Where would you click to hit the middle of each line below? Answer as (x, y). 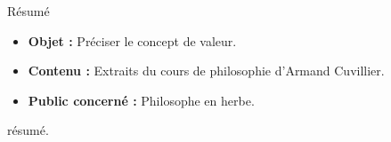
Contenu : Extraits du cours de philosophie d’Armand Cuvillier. (206, 71)
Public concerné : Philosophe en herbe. (141, 100)
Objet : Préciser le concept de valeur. (132, 40)
